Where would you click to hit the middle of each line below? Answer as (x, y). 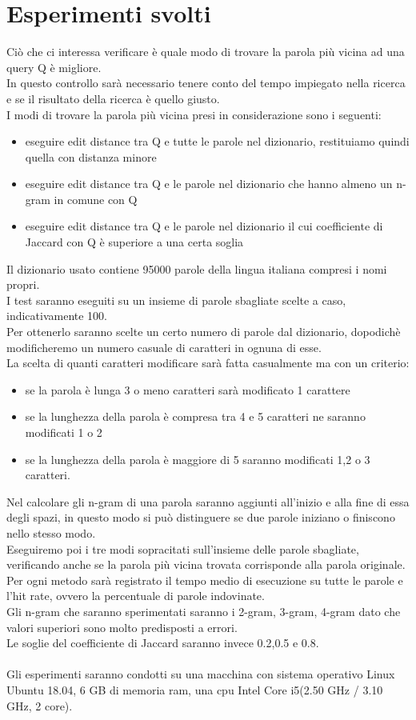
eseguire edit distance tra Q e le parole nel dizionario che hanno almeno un (209, 184)
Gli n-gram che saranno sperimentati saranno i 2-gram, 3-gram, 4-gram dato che (204, 611)
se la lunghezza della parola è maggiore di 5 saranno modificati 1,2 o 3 (198, 459)
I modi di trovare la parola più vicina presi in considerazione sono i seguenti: (194, 114)
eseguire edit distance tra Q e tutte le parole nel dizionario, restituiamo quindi (217, 141)
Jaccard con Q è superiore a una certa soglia (134, 242)
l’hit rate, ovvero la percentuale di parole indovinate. (136, 596)
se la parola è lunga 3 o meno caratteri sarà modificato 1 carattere (188, 389)
